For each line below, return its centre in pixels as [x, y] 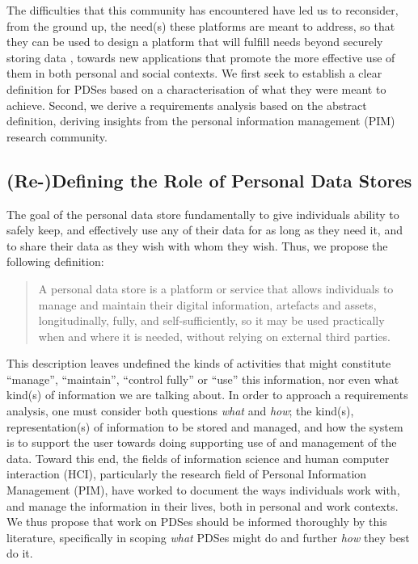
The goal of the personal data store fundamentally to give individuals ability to [203, 214]
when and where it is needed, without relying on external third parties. [214, 336]
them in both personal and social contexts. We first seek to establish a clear [194, 73]
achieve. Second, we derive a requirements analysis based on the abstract [187, 105]
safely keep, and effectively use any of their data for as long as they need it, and [205, 230]
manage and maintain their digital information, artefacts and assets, [207, 304]
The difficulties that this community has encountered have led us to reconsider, [203, 10]
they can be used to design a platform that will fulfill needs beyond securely [195, 42]
